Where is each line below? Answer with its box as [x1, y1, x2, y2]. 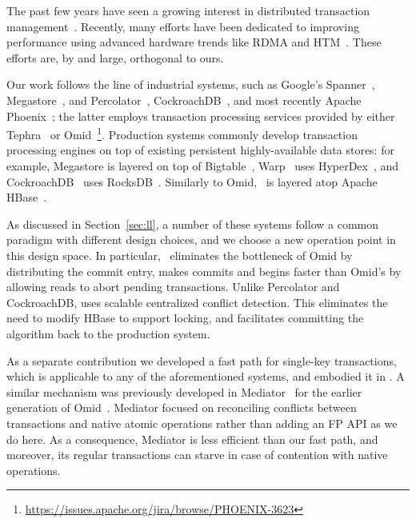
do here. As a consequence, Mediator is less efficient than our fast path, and [6, 430, 378, 447]
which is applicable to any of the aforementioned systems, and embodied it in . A [6, 368, 405, 385]
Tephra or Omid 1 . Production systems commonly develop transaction [6, 124, 358, 142]
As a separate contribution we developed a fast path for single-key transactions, [6, 352, 397, 369]
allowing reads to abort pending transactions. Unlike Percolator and [6, 278, 340, 295]
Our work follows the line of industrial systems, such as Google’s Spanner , [6, 76, 375, 93]
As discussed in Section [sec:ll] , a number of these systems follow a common [6, 215, 379, 232]
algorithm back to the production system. [6, 325, 210, 341]
